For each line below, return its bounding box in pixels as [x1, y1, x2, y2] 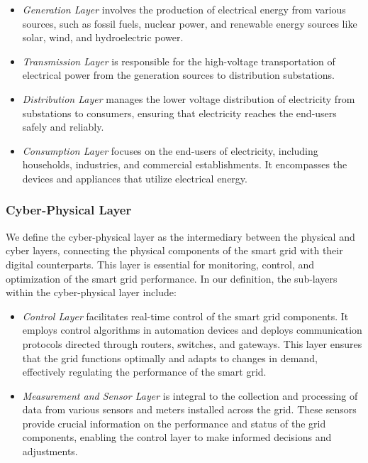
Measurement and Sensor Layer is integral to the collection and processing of [22, 388, 358, 403]
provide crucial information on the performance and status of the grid [22, 415, 326, 430]
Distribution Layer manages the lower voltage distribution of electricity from [22, 91, 355, 106]
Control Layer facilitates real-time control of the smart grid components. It [22, 308, 349, 323]
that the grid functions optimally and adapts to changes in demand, [22, 350, 318, 365]
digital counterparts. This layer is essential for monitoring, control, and [6, 256, 315, 271]
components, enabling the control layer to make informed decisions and [22, 430, 332, 445]
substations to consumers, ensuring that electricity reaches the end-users [22, 105, 337, 120]
